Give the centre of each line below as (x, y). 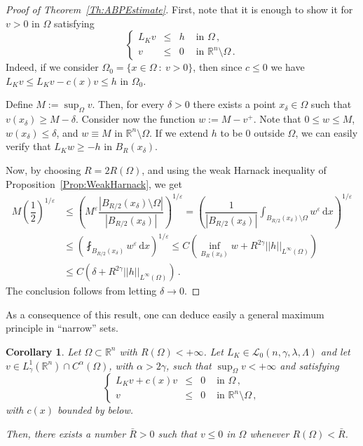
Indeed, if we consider (52, 67)
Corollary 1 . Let (43, 351)
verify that (28, 146)
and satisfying (309, 365)
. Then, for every (128, 104)
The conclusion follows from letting (81, 291)
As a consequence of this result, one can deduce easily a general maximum (165, 314)
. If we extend (179, 132)
